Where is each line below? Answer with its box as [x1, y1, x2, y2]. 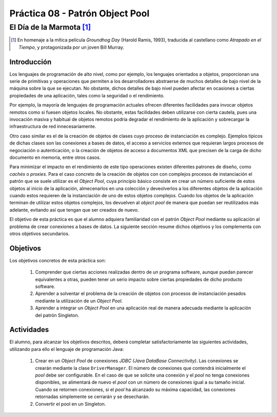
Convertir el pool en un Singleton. [35, 401, 106, 407]
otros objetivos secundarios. [9, 231, 70, 237]
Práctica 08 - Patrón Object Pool [9, 8, 150, 19]
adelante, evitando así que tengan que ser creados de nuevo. [9, 206, 139, 213]
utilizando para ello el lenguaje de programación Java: [9, 346, 124, 352]
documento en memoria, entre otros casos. [9, 154, 101, 160]
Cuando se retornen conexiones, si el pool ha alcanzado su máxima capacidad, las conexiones [35, 386, 236, 392]
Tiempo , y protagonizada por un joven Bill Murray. [18, 44, 124, 50]
